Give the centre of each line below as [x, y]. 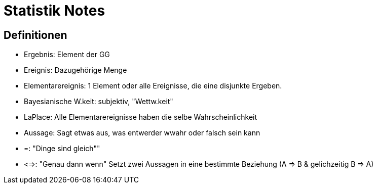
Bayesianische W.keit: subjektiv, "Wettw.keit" [99, 102]
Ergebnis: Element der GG [67, 55]
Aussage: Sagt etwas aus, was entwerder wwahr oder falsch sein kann [142, 133]
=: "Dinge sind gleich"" [62, 149]
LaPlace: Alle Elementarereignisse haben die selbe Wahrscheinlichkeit [141, 117]
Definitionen [35, 35]
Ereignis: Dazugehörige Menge [76, 70]
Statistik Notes [54, 11]
